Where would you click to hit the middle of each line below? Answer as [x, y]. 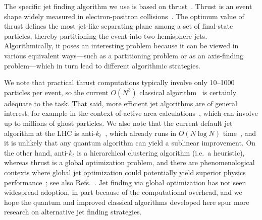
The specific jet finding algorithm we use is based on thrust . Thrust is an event [128, 6]
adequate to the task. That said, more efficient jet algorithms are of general [121, 103]
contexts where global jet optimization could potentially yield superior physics [125, 172]
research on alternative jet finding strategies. [73, 212]
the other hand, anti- [37, 152]
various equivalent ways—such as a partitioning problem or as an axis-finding [124, 55]
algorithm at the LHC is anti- [50, 133]
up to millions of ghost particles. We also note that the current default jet [118, 123]
